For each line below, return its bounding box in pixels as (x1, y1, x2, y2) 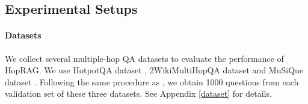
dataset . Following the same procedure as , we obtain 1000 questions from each (5, 75, 299, 88)
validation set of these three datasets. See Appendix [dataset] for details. (5, 87, 272, 100)
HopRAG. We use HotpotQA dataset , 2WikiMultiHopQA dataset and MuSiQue (5, 64, 304, 76)
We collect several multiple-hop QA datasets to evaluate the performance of (5, 52, 284, 64)
